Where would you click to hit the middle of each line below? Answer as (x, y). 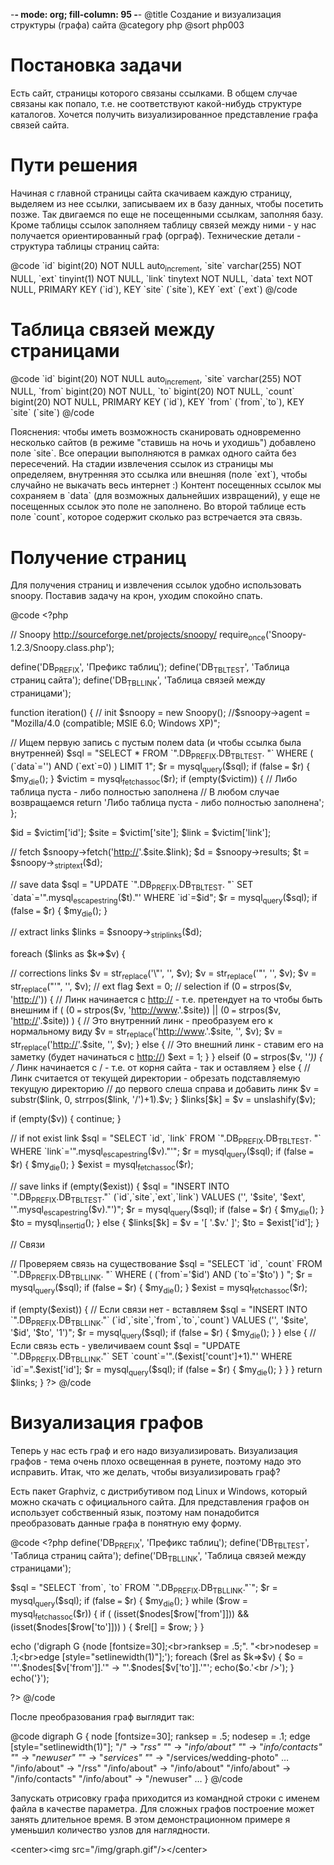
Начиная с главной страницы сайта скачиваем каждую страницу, (151, 193)
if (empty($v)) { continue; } (66, 1119)
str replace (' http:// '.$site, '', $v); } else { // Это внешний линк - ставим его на (167, 1045)
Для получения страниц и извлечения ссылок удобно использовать (156, 585)
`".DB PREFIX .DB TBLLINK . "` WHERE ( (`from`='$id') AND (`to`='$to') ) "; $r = (161, 1276)
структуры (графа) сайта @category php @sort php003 (127, 25)
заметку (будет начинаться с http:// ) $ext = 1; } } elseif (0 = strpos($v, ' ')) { (166, 1057)
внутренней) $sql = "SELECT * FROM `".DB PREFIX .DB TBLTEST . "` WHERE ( (162, 754)
